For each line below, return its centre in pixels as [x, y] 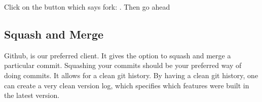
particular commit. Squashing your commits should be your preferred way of [123, 65]
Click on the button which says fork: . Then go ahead [87, 7]
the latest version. [32, 95]
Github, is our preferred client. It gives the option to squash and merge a [118, 55]
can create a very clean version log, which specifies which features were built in [127, 85]
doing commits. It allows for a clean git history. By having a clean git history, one [131, 75]
